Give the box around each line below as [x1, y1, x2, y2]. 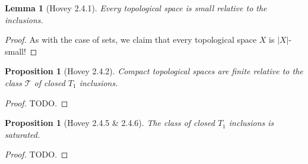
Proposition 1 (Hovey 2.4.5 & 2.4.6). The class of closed [5, 116, 215, 129]
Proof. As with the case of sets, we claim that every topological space [5, 33, 257, 46]
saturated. [5, 128, 40, 140]
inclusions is [228, 116, 274, 129]
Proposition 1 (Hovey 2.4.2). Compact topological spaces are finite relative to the [5, 65, 303, 77]
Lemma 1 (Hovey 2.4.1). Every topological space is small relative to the [5, 2, 267, 14]
